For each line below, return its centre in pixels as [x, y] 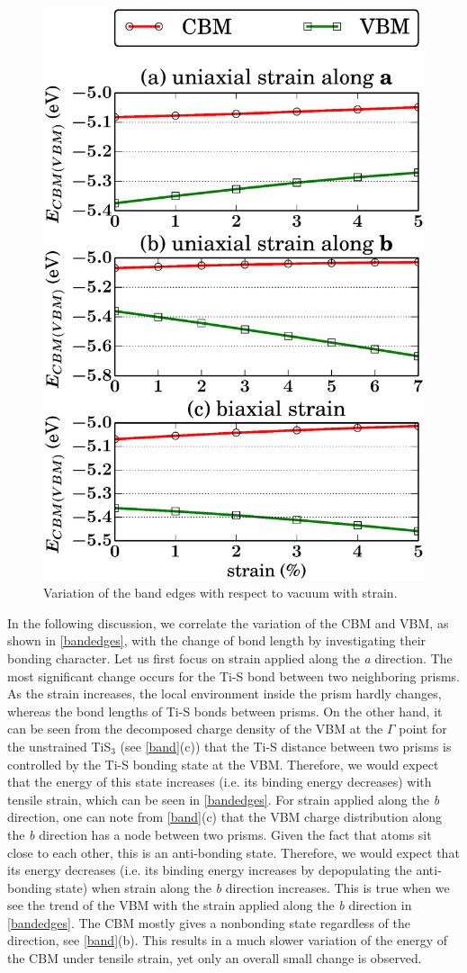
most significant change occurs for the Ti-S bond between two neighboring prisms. [233, 676]
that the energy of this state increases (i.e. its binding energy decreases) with [220, 782]
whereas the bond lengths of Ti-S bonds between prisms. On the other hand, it [225, 711]
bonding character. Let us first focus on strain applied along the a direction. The [230, 658]
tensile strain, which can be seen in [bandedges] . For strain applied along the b [224, 799]
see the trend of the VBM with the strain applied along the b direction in [210, 905]
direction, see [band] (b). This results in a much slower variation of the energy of [228, 940]
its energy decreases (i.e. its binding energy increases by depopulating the [210, 870]
